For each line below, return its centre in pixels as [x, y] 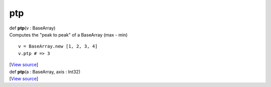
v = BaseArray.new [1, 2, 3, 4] [58, 46]
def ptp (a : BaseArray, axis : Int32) [45, 71]
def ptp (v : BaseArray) [32, 28]
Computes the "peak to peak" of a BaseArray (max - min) [69, 34]
